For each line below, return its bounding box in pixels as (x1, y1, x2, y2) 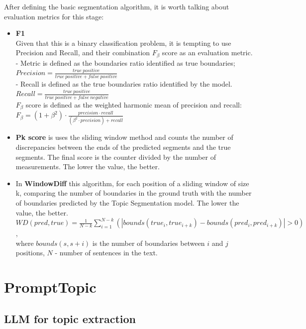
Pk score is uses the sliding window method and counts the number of (15, 132, 233, 142)
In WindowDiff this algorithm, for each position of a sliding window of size (15, 178, 249, 188)
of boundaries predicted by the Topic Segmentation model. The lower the (15, 197, 239, 208)
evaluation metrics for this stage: (4, 11, 104, 21)
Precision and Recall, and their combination (15, 47, 150, 58)
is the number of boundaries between (92, 237, 205, 248)
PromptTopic (4, 277, 97, 297)
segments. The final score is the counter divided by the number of (15, 151, 216, 162)
